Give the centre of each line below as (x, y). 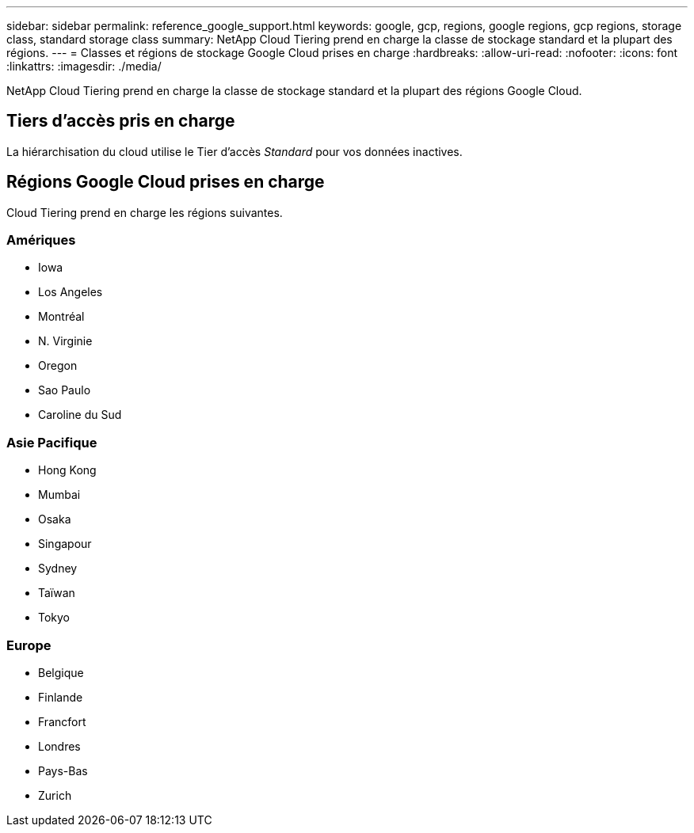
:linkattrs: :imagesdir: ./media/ (84, 66)
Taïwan (57, 593)
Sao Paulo (65, 390)
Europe (29, 645)
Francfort (62, 721)
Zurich (55, 795)
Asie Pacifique (52, 442)
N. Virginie (65, 341)
